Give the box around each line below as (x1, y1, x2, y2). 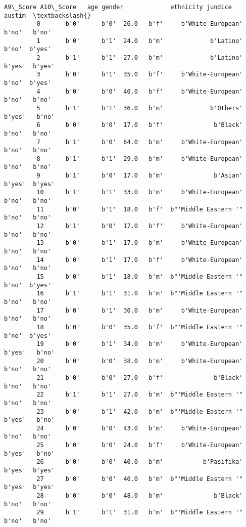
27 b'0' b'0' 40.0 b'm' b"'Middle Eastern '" (36, 475, 243, 482)
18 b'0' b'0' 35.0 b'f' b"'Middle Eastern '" (36, 323, 243, 331)
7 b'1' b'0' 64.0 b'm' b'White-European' (36, 138, 243, 146)
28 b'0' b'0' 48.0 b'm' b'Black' (36, 492, 243, 500)
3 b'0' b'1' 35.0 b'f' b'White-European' (36, 71, 243, 78)
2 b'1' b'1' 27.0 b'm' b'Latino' (36, 54, 243, 61)
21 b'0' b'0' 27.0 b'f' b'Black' (36, 374, 243, 381)
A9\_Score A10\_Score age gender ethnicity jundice (4, 4, 232, 11)
